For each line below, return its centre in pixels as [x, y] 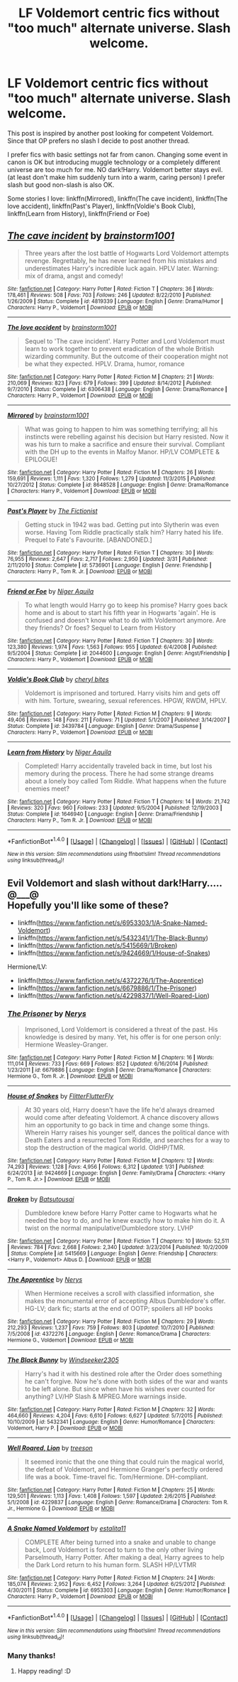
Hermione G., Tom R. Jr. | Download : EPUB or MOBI [70, 1076]
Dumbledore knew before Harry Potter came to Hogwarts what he [121, 1213]
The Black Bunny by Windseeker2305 [63, 1360]
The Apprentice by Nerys [45, 1279]
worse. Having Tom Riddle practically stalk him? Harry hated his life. [124, 532]
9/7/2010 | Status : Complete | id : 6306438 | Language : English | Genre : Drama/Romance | [118, 389]
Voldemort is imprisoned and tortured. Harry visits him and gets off [123, 693]
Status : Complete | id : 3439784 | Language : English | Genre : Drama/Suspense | [104, 726]
